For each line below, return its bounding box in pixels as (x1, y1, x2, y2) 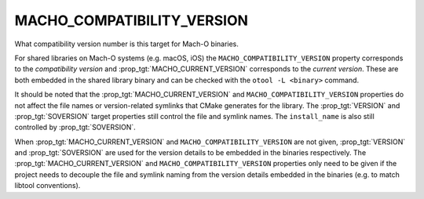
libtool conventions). (14, 181, 81, 190)
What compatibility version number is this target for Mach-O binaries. (14, 39, 239, 49)
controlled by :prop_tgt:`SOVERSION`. (14, 122, 137, 132)
